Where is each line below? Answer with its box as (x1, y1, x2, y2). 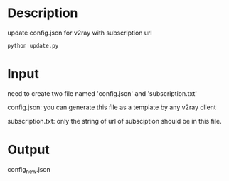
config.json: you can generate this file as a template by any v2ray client (7, 103, 217, 111)
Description (7, 5, 78, 21)
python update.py (7, 42, 59, 49)
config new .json (7, 165, 51, 175)
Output (7, 142, 50, 158)
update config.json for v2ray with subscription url (7, 28, 152, 37)
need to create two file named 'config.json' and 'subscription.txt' (7, 89, 198, 97)
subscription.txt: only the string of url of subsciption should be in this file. (7, 116, 222, 125)
